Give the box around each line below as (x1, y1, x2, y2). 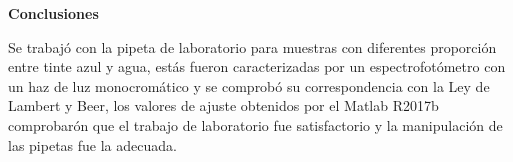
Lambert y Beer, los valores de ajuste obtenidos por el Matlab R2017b (8, 95, 439, 116)
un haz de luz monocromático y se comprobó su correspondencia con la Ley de (8, 75, 490, 96)
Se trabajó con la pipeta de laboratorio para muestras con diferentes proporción (8, 36, 497, 57)
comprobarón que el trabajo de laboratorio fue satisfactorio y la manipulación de (8, 114, 503, 135)
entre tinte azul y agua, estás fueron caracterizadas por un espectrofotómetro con (8, 56, 506, 77)
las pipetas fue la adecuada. (8, 134, 177, 155)
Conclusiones (8, 3, 99, 23)
